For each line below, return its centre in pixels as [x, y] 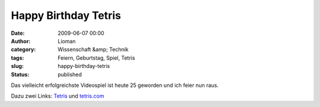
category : [23, 50]
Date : [18, 33]
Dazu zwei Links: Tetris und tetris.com [57, 96]
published [70, 74]
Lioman [67, 41]
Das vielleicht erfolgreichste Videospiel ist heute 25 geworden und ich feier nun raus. [115, 85]
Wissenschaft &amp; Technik [93, 50]
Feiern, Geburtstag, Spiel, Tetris [97, 58]
